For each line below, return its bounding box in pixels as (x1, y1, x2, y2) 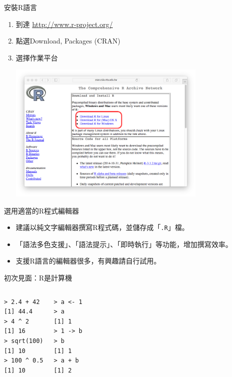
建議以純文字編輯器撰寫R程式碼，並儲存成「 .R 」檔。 (15, 222, 189, 232)
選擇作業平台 (15, 52, 58, 62)
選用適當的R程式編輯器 (4, 205, 79, 215)
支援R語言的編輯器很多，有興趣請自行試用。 (15, 255, 161, 266)
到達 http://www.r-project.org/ (15, 18, 113, 29)
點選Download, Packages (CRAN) (15, 35, 121, 46)
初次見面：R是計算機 (4, 272, 72, 282)
